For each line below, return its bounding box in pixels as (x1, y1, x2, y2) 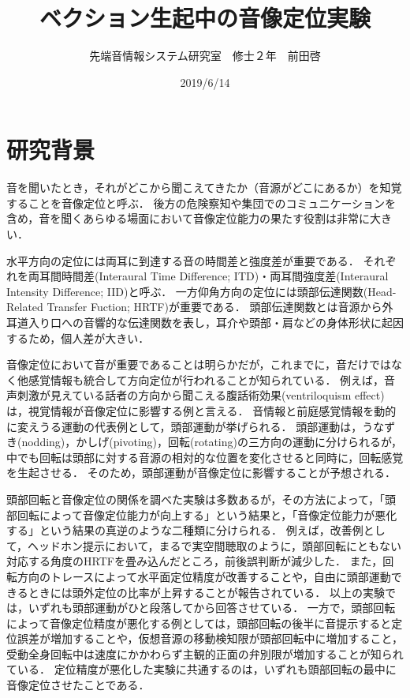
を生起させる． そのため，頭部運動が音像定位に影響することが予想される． (6, 464, 396, 481)
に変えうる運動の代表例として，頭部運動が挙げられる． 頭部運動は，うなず (6, 418, 396, 434)
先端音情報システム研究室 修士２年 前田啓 (89, 47, 321, 64)
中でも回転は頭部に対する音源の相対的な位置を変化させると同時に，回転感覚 (6, 448, 404, 465)
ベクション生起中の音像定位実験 (39, 2, 371, 34)
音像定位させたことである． (6, 677, 150, 693)
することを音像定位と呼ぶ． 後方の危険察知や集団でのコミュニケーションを (6, 194, 397, 211)
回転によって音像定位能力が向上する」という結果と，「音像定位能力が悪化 (17, 506, 397, 523)
